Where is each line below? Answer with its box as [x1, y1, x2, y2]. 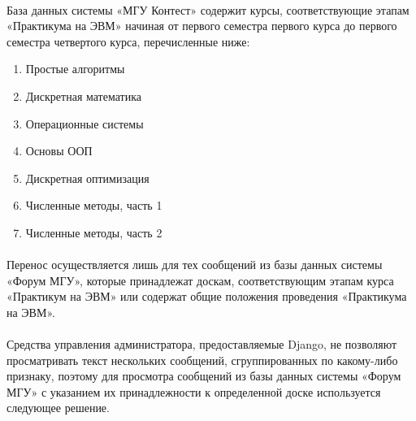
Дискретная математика [25, 87, 141, 104]
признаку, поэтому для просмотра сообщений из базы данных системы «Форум [6, 367, 401, 384]
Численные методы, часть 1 [25, 197, 162, 214]
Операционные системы [25, 115, 144, 132]
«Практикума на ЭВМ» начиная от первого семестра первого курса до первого [6, 17, 397, 34]
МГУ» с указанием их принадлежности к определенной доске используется [6, 383, 381, 400]
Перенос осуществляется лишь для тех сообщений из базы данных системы [6, 256, 383, 273]
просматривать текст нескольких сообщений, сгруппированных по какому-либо [6, 351, 398, 368]
